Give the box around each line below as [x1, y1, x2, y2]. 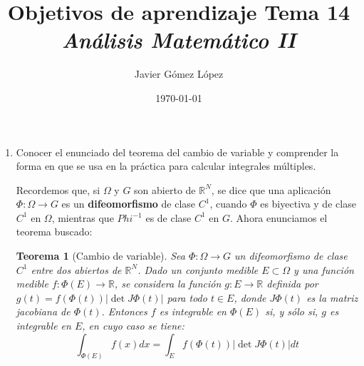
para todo [167, 290, 207, 305]
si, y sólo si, [265, 304, 318, 319]
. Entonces [101, 304, 147, 319]
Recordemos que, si [16, 182, 100, 197]
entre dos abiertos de [31, 262, 122, 277]
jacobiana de [16, 304, 71, 319]
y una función [293, 262, 354, 277]
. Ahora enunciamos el [230, 210, 328, 225]
